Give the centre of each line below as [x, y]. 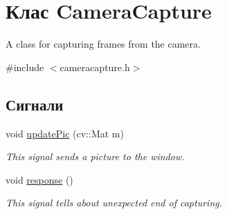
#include [25, 67]
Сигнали [35, 104]
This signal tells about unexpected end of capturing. [114, 203]
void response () [39, 179]
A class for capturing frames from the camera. [103, 44]
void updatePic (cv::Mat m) [65, 133]
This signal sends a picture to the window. [95, 156]
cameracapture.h [95, 67]
